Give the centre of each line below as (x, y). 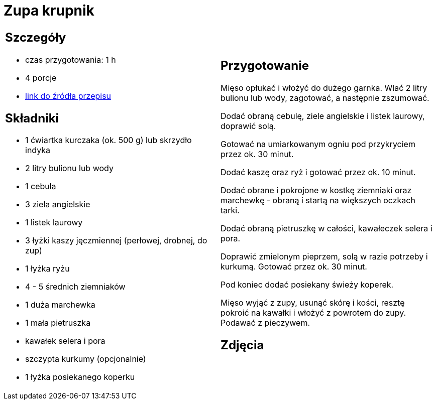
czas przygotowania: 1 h (71, 59)
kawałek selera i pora (65, 341)
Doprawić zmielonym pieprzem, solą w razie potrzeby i (324, 256)
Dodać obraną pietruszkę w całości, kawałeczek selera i (326, 228)
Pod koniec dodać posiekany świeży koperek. (307, 284)
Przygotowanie (265, 65)
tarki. (230, 210)
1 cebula (41, 186)
